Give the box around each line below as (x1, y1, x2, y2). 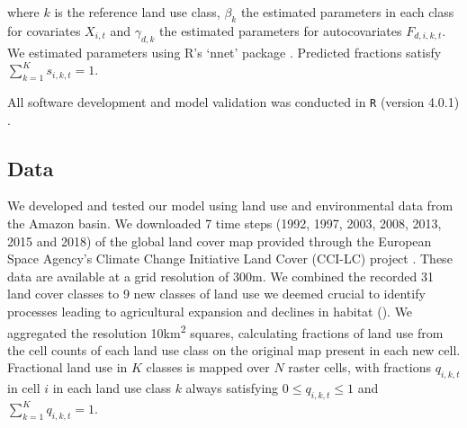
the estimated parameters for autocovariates (159, 21, 402, 40)
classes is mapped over (146, 358, 270, 377)
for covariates (7, 21, 81, 40)
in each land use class (52, 379, 171, 397)
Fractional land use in (7, 358, 128, 377)
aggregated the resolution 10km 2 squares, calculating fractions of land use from (7, 320, 444, 342)
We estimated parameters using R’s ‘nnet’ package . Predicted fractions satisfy (7, 42, 442, 61)
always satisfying (185, 379, 279, 397)
